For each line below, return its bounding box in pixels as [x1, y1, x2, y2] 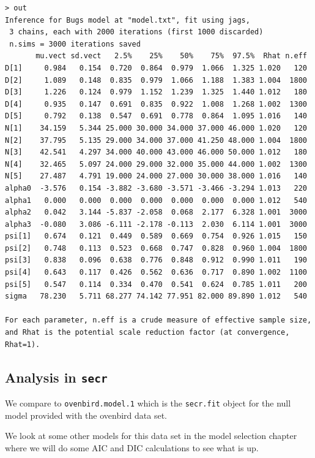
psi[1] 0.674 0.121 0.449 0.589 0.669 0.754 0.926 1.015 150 [5, 232, 307, 241]
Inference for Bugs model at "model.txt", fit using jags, [5, 15, 250, 25]
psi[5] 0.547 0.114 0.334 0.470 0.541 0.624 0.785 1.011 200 [5, 280, 307, 289]
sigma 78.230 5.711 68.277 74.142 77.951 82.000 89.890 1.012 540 [5, 292, 307, 301]
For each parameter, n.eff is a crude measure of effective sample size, [5, 316, 312, 325]
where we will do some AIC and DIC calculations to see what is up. [5, 441, 259, 454]
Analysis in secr [5, 367, 108, 386]
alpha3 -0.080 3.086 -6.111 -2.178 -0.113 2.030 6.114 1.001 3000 [5, 219, 307, 229]
